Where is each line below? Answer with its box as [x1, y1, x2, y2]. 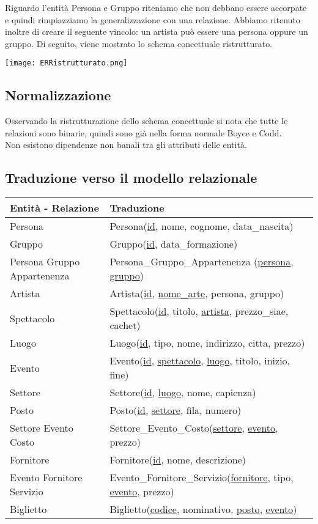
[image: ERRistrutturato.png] [5, 59, 128, 68]
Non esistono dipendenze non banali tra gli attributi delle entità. [5, 138, 247, 151]
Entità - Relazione [10, 201, 99, 215]
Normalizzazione [5, 86, 111, 105]
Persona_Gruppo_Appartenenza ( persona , [109, 254, 294, 269]
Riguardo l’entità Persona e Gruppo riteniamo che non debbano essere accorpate [5, 1, 307, 13]
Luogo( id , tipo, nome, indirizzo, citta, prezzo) [109, 336, 305, 350]
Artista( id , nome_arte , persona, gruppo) [109, 286, 284, 301]
